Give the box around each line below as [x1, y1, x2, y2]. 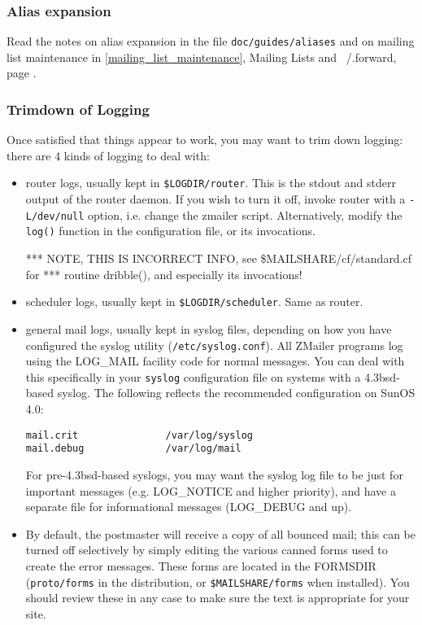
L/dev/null [25, 210, 85, 222]
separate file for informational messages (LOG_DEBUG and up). [25, 498, 352, 515]
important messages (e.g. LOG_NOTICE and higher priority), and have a [25, 482, 396, 499]
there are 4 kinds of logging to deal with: [7, 146, 210, 164]
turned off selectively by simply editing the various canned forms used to [25, 541, 388, 558]
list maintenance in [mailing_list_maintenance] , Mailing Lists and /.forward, [7, 48, 397, 65]
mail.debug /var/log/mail [25, 443, 241, 455]
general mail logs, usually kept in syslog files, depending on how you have [25, 320, 392, 337]
